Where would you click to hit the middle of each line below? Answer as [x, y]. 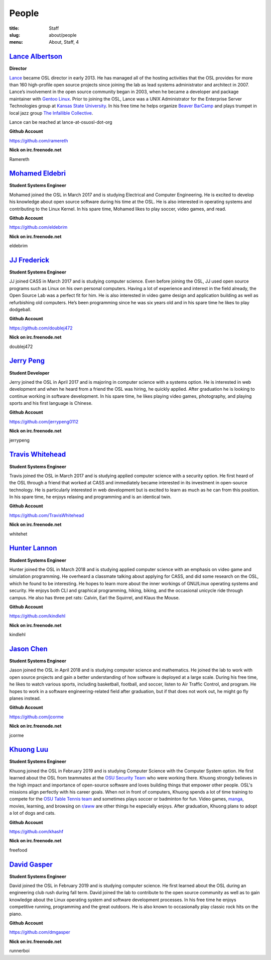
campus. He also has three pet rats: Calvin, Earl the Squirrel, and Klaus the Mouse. [95, 597]
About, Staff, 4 [64, 42]
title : [14, 28]
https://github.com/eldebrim [38, 227]
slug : [15, 35]
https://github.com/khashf [36, 831]
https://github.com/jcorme [36, 717]
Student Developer [29, 373]
